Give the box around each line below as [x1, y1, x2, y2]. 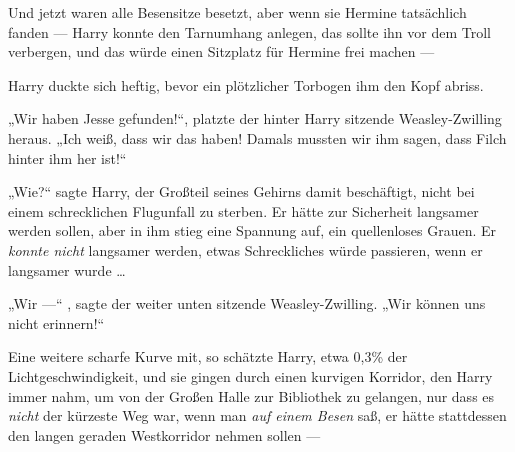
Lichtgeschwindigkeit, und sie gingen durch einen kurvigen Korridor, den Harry [8, 365, 493, 386]
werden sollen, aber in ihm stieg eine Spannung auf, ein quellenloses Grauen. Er [8, 220, 497, 241]
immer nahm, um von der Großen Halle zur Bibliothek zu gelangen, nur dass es [8, 385, 495, 406]
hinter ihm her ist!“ [8, 147, 127, 168]
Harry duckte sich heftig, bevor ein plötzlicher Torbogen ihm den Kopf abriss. [8, 74, 484, 95]
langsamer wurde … [8, 259, 126, 280]
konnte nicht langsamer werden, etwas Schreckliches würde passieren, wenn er [8, 239, 483, 260]
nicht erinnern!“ [8, 312, 105, 333]
